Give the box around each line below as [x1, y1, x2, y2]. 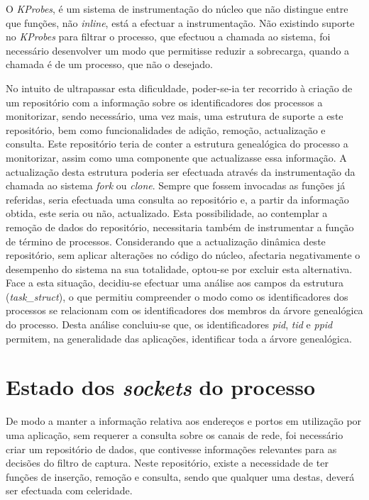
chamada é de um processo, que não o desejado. [6, 57, 213, 72]
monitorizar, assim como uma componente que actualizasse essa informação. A [6, 150, 347, 165]
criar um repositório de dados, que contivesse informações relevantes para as [6, 441, 337, 456]
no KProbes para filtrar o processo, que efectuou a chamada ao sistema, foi [6, 29, 331, 44]
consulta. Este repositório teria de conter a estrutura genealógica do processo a [6, 136, 348, 151]
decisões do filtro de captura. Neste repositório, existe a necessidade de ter [6, 455, 329, 470]
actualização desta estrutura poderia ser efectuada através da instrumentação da [6, 164, 356, 179]
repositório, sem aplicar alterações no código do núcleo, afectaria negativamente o [6, 248, 360, 262]
